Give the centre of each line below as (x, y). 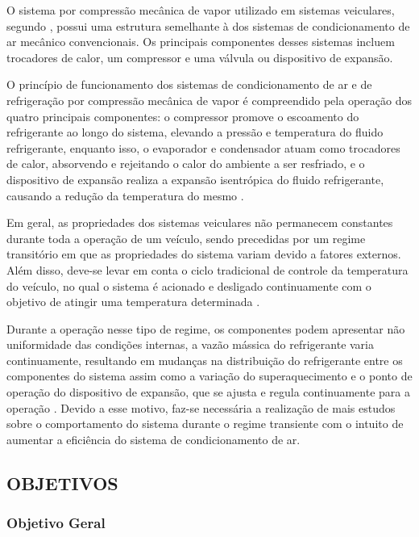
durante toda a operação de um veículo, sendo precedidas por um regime (186, 238)
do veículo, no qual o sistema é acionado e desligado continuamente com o (189, 285)
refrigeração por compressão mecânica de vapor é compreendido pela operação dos (209, 100)
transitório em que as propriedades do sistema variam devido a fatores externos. (204, 254)
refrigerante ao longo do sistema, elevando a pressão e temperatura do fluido (195, 132)
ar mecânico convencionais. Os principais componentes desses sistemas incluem (201, 42)
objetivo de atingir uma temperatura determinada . (133, 302)
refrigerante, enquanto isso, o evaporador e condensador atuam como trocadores (203, 147)
